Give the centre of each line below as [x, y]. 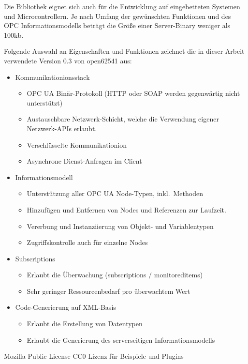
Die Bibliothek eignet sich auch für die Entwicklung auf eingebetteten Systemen [122, 6]
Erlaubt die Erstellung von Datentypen [85, 324]
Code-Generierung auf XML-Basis [66, 307]
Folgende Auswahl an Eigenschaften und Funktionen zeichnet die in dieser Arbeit [124, 51]
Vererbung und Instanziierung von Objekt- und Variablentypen [120, 226]
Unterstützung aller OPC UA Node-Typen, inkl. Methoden [115, 193]
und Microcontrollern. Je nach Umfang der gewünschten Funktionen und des [117, 16]
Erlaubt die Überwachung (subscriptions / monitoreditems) [115, 275]
